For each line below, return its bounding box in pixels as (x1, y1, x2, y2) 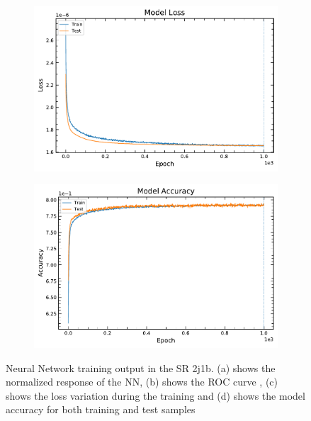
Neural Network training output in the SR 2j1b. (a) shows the (6, 360, 276, 375)
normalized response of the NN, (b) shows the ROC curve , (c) (6, 374, 278, 389)
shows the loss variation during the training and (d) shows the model (6, 388, 305, 403)
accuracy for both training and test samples (6, 402, 196, 417)
